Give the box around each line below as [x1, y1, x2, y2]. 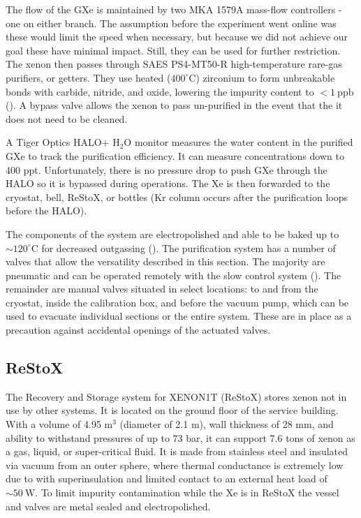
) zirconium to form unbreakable [196, 70, 335, 84]
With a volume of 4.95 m [6, 417, 113, 431]
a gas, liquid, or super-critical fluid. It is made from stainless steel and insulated [6, 444, 348, 459]
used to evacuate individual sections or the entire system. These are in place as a [6, 309, 352, 323]
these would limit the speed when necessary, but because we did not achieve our [6, 29, 348, 44]
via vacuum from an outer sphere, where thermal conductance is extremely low [6, 457, 344, 472]
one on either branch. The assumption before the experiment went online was [6, 15, 337, 30]
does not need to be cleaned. [6, 111, 128, 126]
